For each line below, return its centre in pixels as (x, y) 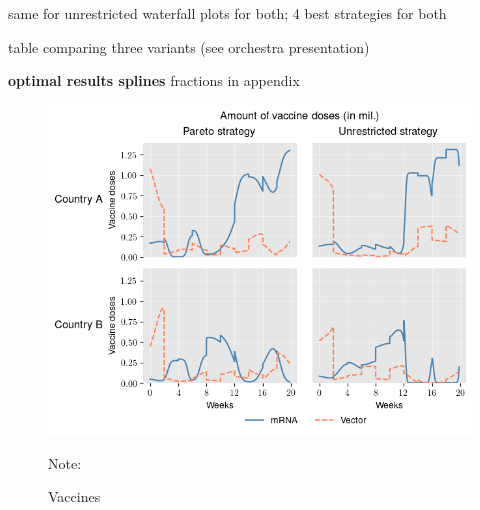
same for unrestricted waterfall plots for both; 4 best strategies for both (227, 13)
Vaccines (74, 496)
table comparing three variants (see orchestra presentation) (189, 46)
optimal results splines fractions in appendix (154, 80)
